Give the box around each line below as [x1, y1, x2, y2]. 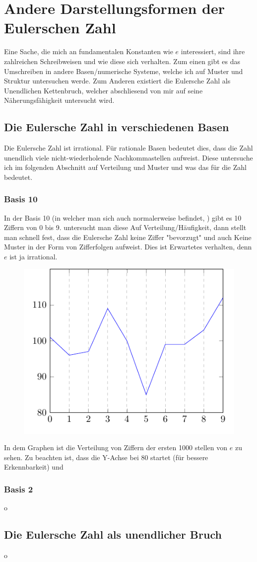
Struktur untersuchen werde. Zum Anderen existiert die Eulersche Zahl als [4, 76, 231, 86]
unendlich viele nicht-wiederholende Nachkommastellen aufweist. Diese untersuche [4, 152, 253, 162]
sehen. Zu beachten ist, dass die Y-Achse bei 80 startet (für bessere [4, 452, 208, 462]
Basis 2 [4, 482, 33, 495]
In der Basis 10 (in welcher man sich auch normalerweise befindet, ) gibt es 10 [4, 212, 242, 223]
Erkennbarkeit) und [4, 462, 64, 472]
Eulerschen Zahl [4, 17, 116, 38]
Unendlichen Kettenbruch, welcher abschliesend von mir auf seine [4, 85, 203, 95]
